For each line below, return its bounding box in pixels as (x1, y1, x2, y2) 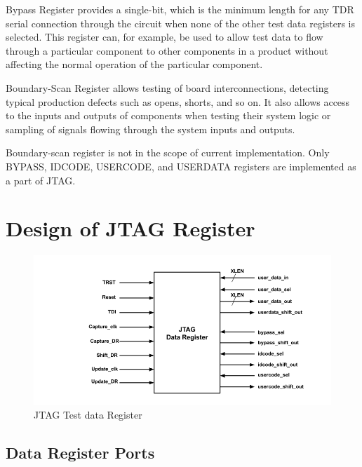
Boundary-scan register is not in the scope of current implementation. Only (6, 145, 330, 160)
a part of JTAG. (6, 172, 76, 187)
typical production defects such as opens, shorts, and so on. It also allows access (6, 94, 350, 109)
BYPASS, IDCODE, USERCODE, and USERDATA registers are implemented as (6, 158, 356, 173)
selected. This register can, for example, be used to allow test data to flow (6, 29, 323, 44)
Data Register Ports (6, 442, 155, 463)
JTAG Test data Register (34, 407, 142, 422)
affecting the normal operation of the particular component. (6, 57, 263, 72)
